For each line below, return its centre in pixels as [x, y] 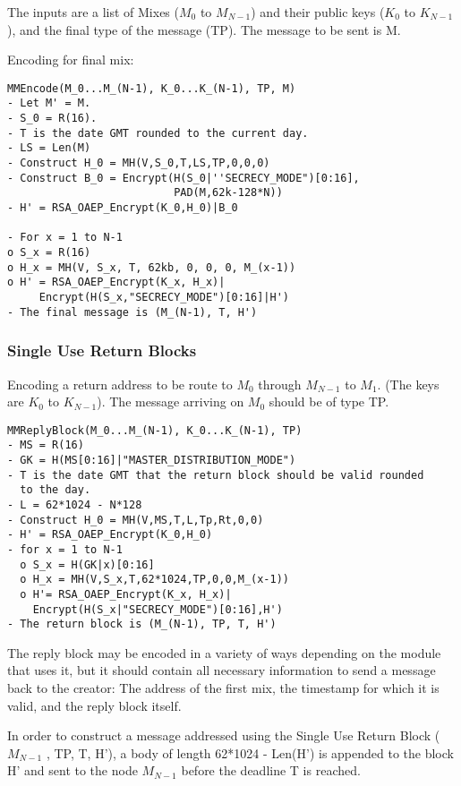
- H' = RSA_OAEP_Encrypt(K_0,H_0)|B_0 [123, 208]
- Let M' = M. [49, 103]
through [280, 384]
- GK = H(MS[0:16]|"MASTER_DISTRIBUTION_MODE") [152, 460]
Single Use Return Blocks [102, 350]
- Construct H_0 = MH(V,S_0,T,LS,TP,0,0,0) [139, 163]
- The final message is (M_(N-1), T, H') [132, 312]
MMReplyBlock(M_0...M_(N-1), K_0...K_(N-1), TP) [155, 430]
